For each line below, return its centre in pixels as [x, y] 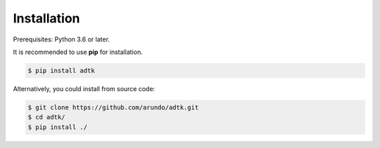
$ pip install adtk [61, 70]
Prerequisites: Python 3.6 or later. [62, 39]
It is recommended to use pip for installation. [78, 52]
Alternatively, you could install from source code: [84, 88]
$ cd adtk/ [46, 117]
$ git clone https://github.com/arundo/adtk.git [113, 107]
